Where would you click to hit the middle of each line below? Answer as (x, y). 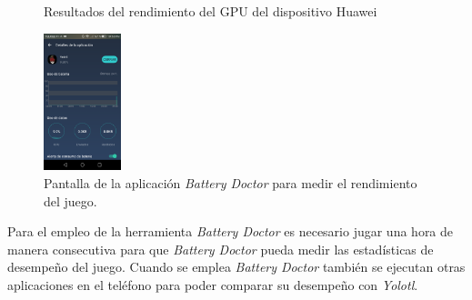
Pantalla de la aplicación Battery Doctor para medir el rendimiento (231, 182)
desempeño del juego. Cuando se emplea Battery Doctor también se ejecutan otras (236, 267)
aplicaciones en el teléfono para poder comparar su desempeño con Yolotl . (213, 284)
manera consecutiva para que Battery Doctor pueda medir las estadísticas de (221, 249)
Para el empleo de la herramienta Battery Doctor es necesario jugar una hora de (231, 231)
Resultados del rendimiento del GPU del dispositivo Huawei (211, 11)
